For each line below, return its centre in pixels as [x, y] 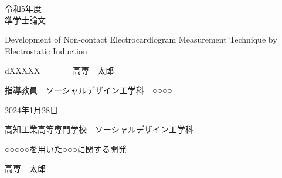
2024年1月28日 [31, 109]
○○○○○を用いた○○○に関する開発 [66, 149]
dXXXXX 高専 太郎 [60, 70]
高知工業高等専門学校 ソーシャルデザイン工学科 [99, 129]
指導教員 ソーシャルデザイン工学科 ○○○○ [89, 90]
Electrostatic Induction [46, 50]
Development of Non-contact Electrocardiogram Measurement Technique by [141, 39]
